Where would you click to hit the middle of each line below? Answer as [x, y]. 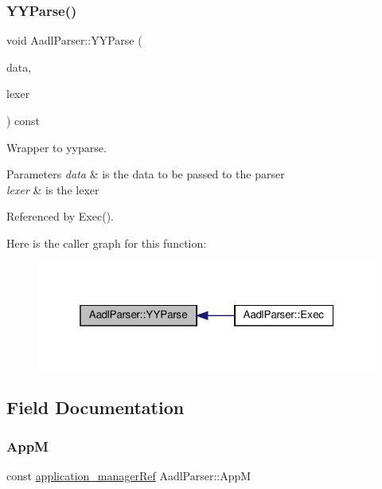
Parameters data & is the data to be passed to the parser [146, 174]
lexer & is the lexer [53, 189]
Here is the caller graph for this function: [107, 243]
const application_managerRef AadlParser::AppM [129, 476]
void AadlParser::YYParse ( [74, 40]
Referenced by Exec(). [60, 216]
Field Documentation [95, 407]
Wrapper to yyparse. [57, 147]
